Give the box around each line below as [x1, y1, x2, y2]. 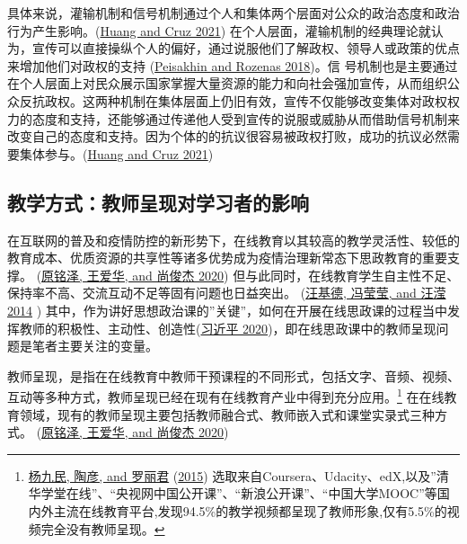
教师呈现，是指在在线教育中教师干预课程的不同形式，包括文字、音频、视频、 [7, 366, 460, 385]
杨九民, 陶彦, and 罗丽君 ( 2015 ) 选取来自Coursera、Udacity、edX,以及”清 [28, 466, 449, 485]
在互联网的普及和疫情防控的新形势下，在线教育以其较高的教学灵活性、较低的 [7, 230, 460, 249]
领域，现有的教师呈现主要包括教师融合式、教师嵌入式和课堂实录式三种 [19, 405, 435, 424]
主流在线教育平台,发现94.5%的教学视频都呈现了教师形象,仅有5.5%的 [53, 501, 447, 520]
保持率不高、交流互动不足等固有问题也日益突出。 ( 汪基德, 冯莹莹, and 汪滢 [7, 283, 446, 302]
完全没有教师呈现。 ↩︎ [40, 519, 165, 538]
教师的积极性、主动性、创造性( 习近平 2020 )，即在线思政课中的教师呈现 [19, 318, 436, 337]
